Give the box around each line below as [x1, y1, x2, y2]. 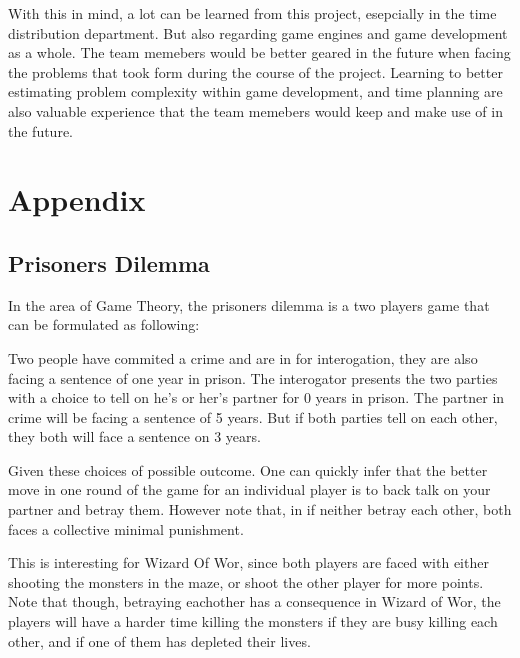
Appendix [8, 179, 146, 220]
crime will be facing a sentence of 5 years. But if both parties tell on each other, [8, 406, 498, 427]
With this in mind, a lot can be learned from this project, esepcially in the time [8, 3, 497, 23]
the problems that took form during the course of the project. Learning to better [8, 61, 503, 82]
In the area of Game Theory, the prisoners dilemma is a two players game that [8, 294, 490, 315]
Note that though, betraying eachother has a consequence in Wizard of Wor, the [8, 591, 501, 612]
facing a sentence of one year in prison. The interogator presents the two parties [8, 367, 498, 388]
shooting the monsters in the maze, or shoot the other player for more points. [8, 571, 484, 592]
